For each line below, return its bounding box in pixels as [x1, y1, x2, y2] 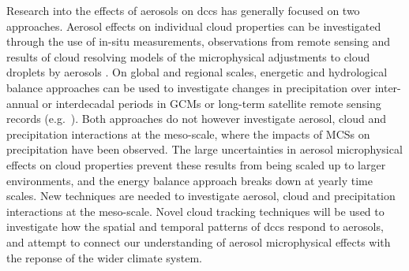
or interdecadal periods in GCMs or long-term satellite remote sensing [42, 95, 381, 111]
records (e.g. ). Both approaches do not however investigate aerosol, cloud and [6, 110, 386, 127]
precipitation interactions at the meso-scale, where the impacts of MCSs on [6, 125, 370, 142]
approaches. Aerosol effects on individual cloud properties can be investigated [6, 17, 381, 34]
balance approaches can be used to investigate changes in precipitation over [6, 79, 372, 95]
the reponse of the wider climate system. [6, 249, 202, 265]
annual [6, 95, 39, 111]
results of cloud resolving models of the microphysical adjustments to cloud [6, 48, 370, 65]
